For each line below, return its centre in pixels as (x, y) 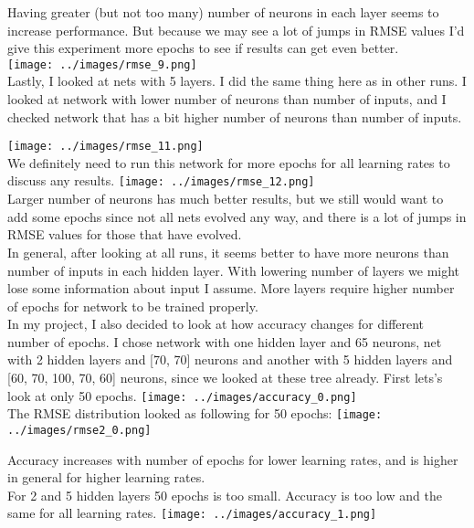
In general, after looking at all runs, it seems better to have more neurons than (228, 252)
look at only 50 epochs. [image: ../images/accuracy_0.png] (182, 395)
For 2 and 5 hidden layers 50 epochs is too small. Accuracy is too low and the (225, 495)
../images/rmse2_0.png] (79, 430)
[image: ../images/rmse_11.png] (105, 147)
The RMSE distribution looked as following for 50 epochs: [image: (195, 413)
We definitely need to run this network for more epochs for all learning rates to (229, 162)
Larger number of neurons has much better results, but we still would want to (226, 199)
